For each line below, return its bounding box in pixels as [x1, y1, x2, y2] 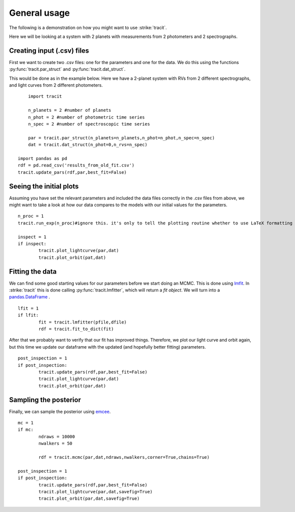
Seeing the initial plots [9, 182, 79, 191]
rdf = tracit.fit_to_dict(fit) [38, 326, 114, 332]
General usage [9, 7, 70, 18]
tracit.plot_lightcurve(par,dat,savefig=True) [38, 489, 153, 494]
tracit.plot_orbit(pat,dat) [38, 255, 106, 260]
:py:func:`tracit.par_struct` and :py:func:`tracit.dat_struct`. [9, 66, 125, 72]
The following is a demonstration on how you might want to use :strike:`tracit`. [9, 25, 167, 31]
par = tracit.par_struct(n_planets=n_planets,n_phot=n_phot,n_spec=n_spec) [28, 135, 215, 140]
